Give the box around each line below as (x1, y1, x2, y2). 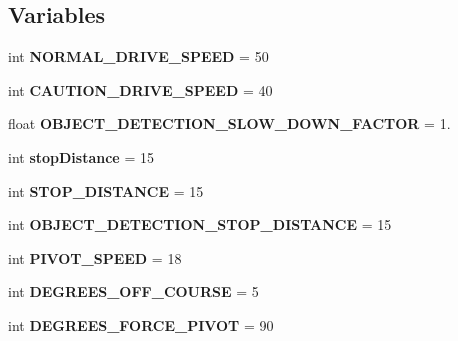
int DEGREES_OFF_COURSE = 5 (8, 281, 259, 302)
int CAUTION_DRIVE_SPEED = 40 (8, 79, 273, 100)
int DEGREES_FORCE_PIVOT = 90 (8, 314, 274, 335)
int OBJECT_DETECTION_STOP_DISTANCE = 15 (8, 214, 392, 235)
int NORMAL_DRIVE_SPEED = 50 (8, 46, 269, 67)
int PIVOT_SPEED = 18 (8, 247, 182, 268)
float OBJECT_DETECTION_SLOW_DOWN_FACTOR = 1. (8, 113, 451, 134)
